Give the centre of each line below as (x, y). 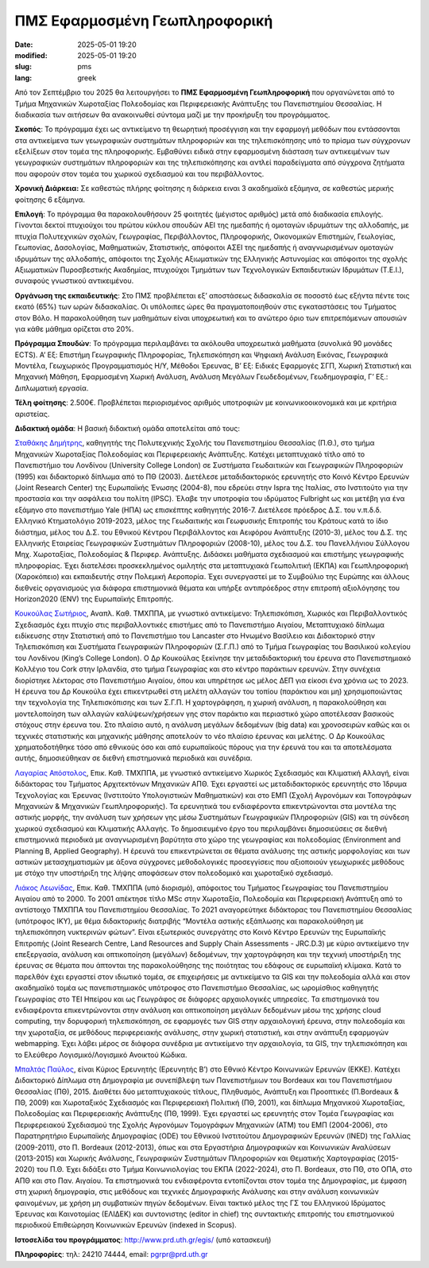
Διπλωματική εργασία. (52, 388)
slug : (23, 67)
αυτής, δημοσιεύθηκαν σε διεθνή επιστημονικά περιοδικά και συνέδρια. (134, 758)
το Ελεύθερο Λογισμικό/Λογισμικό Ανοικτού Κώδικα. (101, 1055)
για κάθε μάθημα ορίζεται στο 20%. (74, 329)
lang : (23, 78)
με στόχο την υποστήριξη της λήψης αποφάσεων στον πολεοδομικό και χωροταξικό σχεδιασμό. (174, 873)
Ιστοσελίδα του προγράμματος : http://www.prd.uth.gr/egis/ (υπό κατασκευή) (143, 1239)
